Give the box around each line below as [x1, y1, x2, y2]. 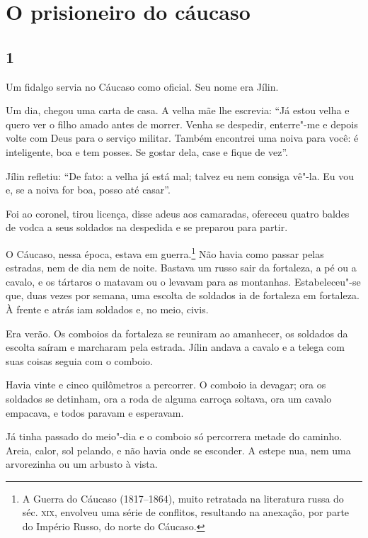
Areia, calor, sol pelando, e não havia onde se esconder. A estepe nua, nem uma [6, 442, 351, 457]
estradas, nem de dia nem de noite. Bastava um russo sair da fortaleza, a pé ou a [6, 260, 357, 275]
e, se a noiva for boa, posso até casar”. [6, 182, 171, 197]
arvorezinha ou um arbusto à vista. [6, 456, 158, 471]
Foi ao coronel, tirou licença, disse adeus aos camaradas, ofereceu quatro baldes [6, 206, 350, 220]
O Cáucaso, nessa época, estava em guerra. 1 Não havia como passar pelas [6, 244, 324, 261]
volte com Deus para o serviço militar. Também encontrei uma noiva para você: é [6, 130, 359, 145]
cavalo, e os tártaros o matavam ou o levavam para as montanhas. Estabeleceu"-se [6, 274, 361, 288]
